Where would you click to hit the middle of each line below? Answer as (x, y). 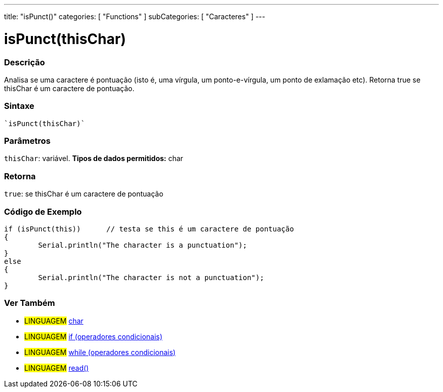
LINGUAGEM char (54, 321)
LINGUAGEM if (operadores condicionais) (94, 336)
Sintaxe (19, 106)
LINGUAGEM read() (57, 368)
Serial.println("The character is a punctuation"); (143, 245)
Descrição (25, 62)
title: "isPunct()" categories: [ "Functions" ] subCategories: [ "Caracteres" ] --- (135, 16)
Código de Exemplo (43, 211)
